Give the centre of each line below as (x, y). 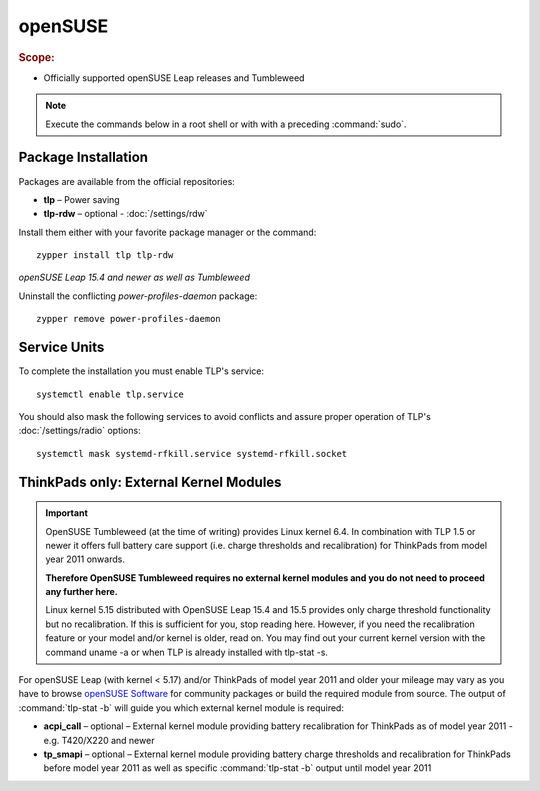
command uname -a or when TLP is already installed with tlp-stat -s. (187, 652)
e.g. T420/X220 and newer (99, 740)
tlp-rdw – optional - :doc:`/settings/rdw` (126, 214)
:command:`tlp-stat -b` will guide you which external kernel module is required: (181, 707)
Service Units (61, 347)
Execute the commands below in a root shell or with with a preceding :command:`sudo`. (226, 124)
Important (67, 513)
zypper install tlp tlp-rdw (105, 255)
